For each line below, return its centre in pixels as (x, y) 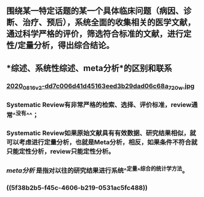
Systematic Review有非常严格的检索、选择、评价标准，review (99, 105)
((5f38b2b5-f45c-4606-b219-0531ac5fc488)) (77, 187)
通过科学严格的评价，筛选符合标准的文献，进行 (95, 34)
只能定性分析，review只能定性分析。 (61, 152)
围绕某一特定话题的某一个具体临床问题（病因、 (95, 11)
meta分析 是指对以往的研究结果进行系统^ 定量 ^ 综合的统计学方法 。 (97, 170)
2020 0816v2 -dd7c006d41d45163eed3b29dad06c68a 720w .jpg (100, 86)
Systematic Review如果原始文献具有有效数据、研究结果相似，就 (101, 133)
